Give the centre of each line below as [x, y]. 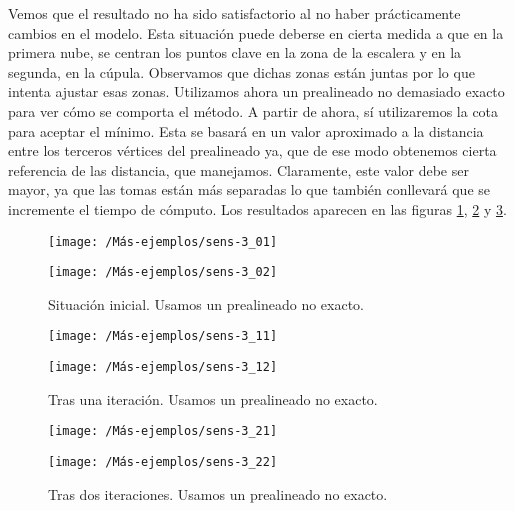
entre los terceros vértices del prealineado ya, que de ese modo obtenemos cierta [252, 150]
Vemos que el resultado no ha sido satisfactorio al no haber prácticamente [234, 13]
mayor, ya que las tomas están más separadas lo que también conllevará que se [249, 189]
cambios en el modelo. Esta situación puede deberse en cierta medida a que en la [256, 32]
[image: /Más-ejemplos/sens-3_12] [163, 367]
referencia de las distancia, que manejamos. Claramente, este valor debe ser [238, 169]
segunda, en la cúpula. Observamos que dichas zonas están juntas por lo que [241, 71]
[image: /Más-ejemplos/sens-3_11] [163, 336]
